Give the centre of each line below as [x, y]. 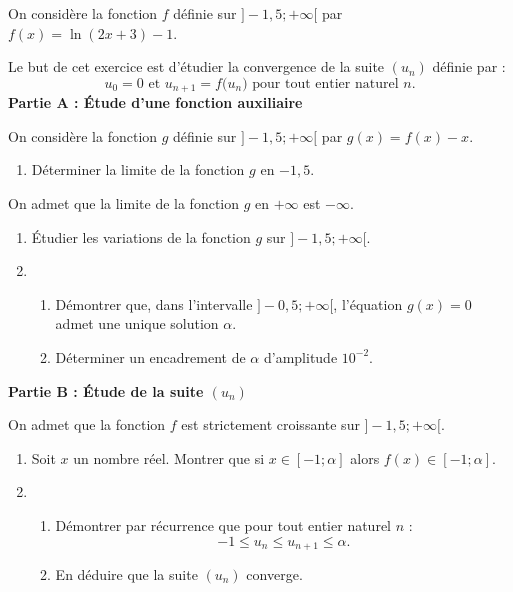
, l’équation [368, 303]
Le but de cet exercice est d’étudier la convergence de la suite [196, 66]
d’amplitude [300, 356]
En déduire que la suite [126, 574]
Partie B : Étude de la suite [106, 390]
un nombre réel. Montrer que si [169, 457]
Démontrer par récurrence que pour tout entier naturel [223, 524]
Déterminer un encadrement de [150, 356]
